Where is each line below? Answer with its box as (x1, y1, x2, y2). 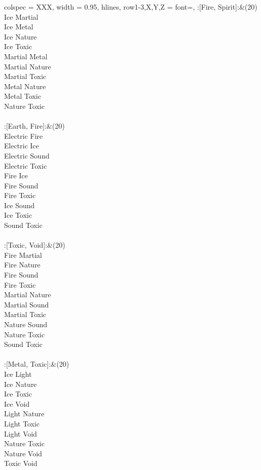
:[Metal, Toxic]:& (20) (4, 359, 69, 369)
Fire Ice (4, 170, 28, 181)
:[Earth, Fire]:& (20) (4, 121, 65, 131)
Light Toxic (4, 418, 40, 428)
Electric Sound (4, 150, 50, 161)
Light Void (4, 428, 37, 439)
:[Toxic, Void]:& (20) (4, 240, 65, 250)
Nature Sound (4, 319, 48, 329)
